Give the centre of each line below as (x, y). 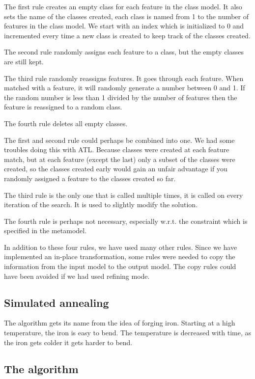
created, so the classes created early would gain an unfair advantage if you (116, 169)
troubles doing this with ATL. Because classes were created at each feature (117, 149)
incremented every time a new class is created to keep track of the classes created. (127, 35)
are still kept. (24, 61)
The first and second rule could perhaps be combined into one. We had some (119, 140)
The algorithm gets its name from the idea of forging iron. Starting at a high (120, 323)
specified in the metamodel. (45, 230)
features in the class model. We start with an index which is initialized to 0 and (124, 26)
